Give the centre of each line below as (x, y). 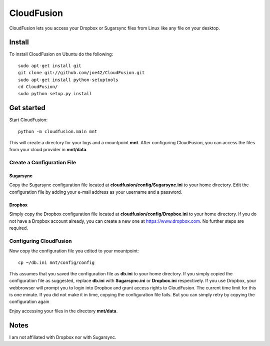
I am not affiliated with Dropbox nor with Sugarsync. (63, 337)
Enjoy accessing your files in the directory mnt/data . (63, 311)
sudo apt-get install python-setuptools (68, 80)
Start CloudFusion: (28, 120)
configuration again (29, 302)
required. (19, 228)
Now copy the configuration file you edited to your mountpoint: (74, 251)
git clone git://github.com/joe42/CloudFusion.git (81, 73)
